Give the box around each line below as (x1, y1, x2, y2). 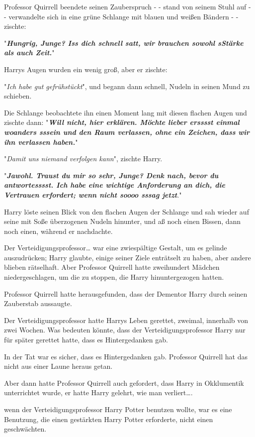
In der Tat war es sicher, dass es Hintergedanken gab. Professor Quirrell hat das (4, 351, 248, 361)
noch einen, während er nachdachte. (4, 225, 113, 236)
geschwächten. (4, 424, 47, 434)
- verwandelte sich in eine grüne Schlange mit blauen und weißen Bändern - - (4, 11, 239, 21)
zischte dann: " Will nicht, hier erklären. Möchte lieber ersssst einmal (4, 117, 240, 127)
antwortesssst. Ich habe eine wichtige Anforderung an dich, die (4, 180, 225, 190)
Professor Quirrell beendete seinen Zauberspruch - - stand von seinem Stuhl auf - (4, 1, 251, 11)
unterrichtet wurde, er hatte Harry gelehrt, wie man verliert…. (4, 387, 193, 398)
